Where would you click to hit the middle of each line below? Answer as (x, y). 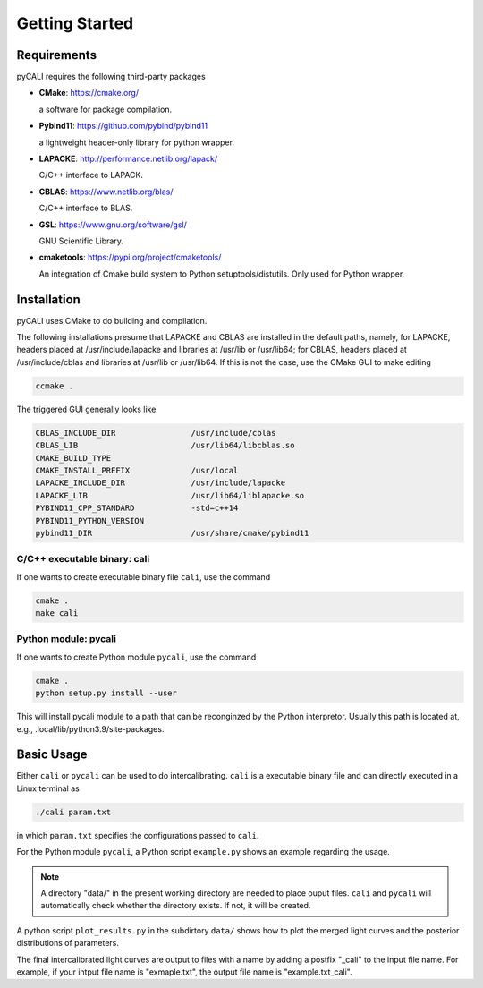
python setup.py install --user (106, 693)
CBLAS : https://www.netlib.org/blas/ (106, 192)
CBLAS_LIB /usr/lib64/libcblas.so (165, 446)
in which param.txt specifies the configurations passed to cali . (138, 835)
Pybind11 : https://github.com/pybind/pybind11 (123, 126)
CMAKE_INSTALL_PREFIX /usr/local (137, 470)
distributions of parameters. (68, 943)
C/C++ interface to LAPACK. (91, 175)
